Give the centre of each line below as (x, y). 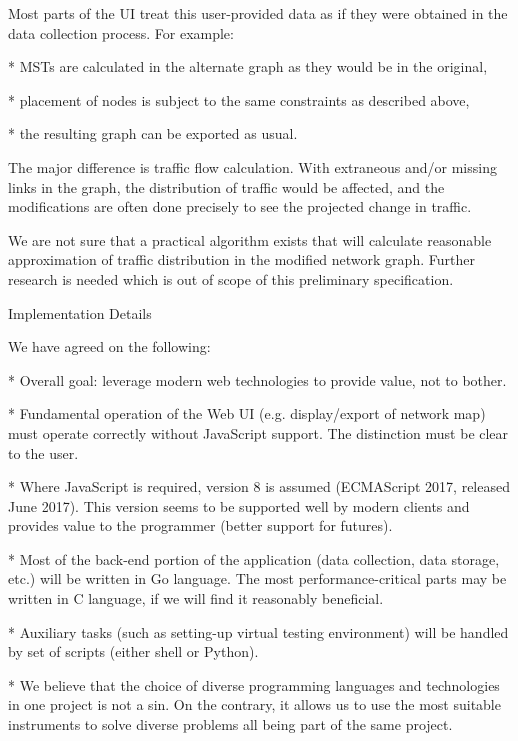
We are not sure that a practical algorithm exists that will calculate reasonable (250, 239)
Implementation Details (80, 312)
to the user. (43, 452)
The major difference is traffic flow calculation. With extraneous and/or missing (252, 166)
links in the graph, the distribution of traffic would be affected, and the (226, 186)
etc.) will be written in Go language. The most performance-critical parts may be (257, 578)
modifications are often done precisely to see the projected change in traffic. (240, 206)
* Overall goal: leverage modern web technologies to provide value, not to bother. (257, 379)
